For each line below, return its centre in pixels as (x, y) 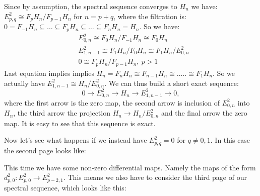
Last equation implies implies (49, 73)
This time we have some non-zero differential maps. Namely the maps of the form (130, 167)
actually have (24, 83)
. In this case (230, 140)
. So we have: (159, 26)
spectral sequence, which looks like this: (65, 187)
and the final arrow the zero (204, 113)
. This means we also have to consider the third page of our (155, 177)
